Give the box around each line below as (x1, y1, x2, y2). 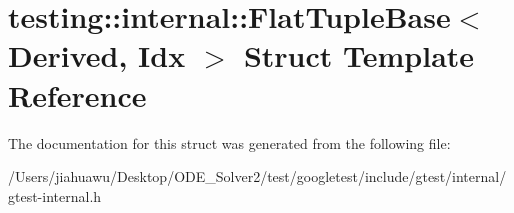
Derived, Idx (8, 35, 186, 76)
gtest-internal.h (8, 185, 102, 206)
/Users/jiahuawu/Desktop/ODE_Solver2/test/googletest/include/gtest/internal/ (8, 166, 507, 187)
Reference (8, 74, 147, 115)
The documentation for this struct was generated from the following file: (8, 132, 451, 153)
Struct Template (243, 35, 475, 76)
